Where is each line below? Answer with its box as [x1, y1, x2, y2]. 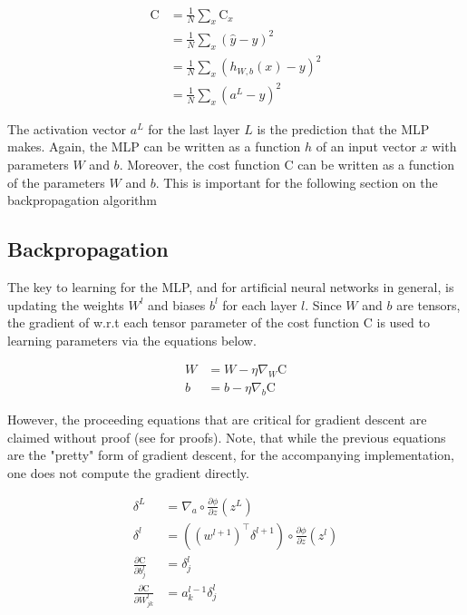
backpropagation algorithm [7, 190, 158, 210]
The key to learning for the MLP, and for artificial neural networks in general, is [7, 277, 454, 296]
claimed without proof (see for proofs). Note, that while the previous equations [7, 427, 446, 446]
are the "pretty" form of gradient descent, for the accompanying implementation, [7, 445, 454, 464]
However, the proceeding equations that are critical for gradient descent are [7, 409, 427, 428]
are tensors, [396, 295, 461, 314]
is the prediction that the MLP [257, 119, 430, 138]
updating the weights [7, 295, 124, 314]
